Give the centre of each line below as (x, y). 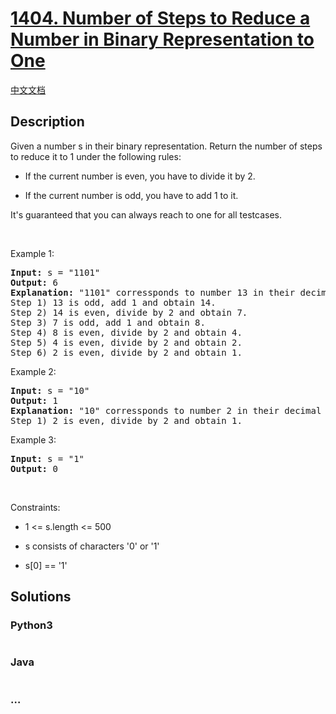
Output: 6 (34, 282)
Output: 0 (34, 468)
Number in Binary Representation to (162, 39)
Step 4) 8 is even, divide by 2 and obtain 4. (126, 332)
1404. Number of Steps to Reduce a (160, 18)
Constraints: (35, 507)
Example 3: (33, 439)
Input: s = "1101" (55, 272)
